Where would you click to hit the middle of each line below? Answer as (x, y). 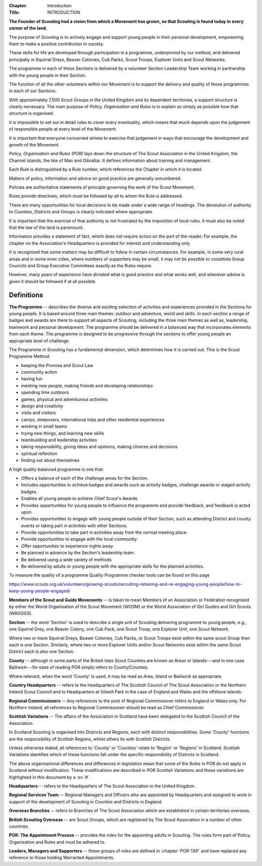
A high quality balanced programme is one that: (57, 469)
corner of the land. (28, 28)
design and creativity (42, 406)
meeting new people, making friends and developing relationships (87, 385)
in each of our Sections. (33, 91)
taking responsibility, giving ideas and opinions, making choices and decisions (99, 447)
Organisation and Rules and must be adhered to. (57, 842)
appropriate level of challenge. (40, 341)
